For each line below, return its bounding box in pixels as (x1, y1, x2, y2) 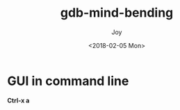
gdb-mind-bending (60, 5, 174, 21)
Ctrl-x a (7, 96, 30, 104)
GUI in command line (7, 73, 129, 88)
